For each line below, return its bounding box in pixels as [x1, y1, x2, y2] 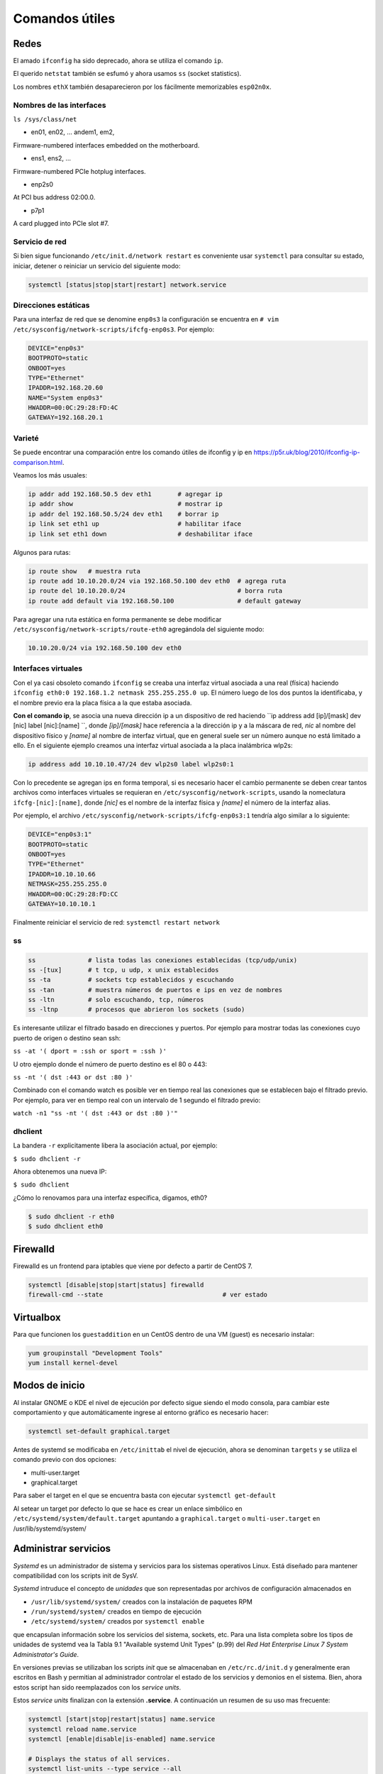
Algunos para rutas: [13, 548, 71, 556]
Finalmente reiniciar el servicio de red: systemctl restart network [13, 918, 220, 926]
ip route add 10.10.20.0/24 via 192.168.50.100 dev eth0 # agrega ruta [28, 577, 287, 585]
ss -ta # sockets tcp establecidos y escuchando [28, 976, 234, 984]
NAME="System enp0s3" [28, 394, 104, 402]
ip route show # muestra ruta [28, 567, 141, 575]
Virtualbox [13, 1311, 61, 1323]
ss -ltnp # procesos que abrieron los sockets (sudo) [28, 1006, 245, 1014]
